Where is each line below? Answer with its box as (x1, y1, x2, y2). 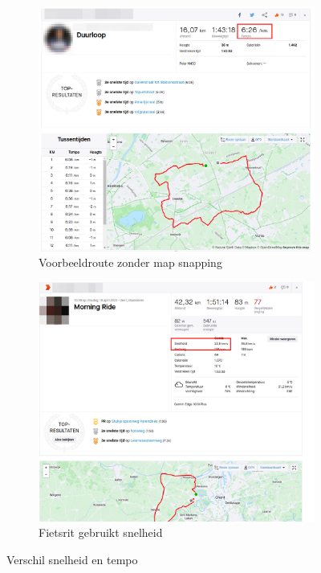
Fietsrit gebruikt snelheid (39, 524, 163, 541)
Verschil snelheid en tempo (6, 550, 138, 567)
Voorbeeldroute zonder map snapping (39, 254, 222, 271)
